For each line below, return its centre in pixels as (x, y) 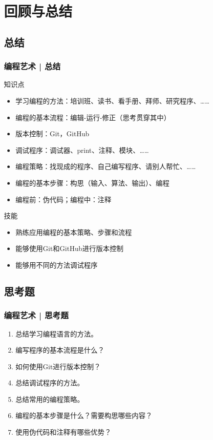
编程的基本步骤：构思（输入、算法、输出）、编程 (92, 182)
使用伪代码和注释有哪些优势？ (63, 432)
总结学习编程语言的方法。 (56, 333)
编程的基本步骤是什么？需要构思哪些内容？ (84, 415)
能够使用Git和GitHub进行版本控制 (69, 248)
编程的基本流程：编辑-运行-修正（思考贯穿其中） (93, 117)
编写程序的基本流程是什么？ (60, 350)
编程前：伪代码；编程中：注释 (63, 199)
